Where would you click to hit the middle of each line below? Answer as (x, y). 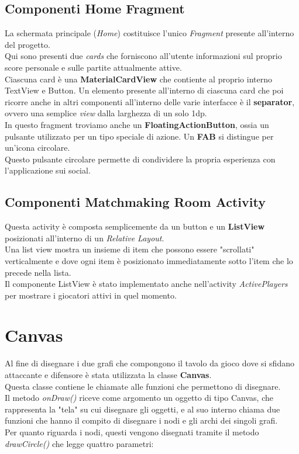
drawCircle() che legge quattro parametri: (79, 443)
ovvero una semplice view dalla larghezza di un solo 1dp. (106, 113)
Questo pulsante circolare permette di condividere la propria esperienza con (140, 159)
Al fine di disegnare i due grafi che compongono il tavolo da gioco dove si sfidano (149, 363)
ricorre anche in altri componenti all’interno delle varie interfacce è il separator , (150, 101)
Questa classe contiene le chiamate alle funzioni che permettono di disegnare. (143, 386)
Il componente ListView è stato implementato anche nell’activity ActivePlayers (146, 284)
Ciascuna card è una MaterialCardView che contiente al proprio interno (138, 79)
